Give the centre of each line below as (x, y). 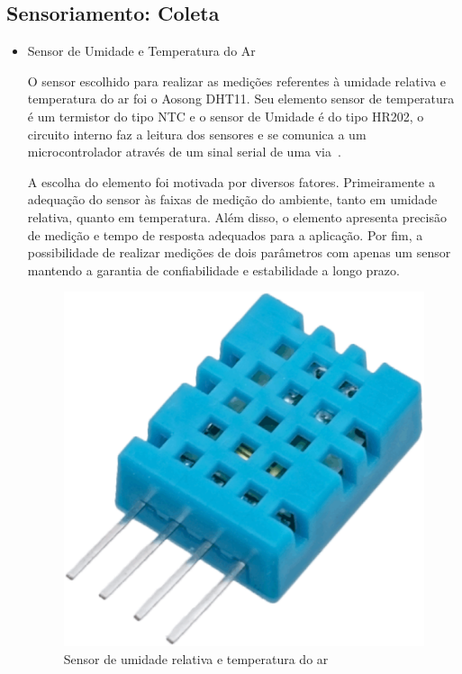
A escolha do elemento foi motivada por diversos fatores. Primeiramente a (231, 181)
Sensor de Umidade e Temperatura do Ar (141, 51)
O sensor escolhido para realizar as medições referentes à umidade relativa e (237, 81)
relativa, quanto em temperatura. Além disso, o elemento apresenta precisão (237, 216)
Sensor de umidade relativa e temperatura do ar (196, 658)
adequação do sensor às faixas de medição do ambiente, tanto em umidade (232, 199)
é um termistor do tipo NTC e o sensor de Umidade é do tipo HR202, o (226, 116)
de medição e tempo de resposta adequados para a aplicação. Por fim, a (225, 234)
